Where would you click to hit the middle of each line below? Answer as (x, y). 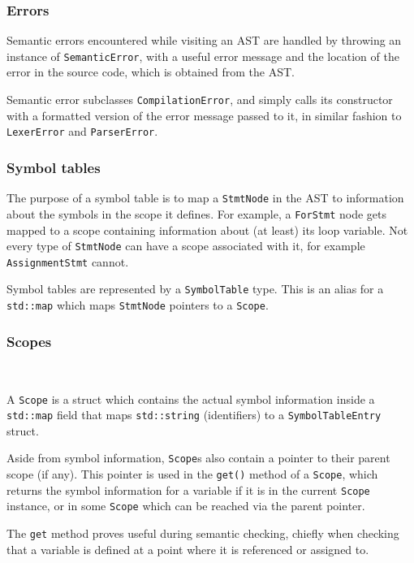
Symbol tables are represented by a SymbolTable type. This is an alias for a (195, 289)
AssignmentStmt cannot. (68, 261)
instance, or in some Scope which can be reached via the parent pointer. (186, 506)
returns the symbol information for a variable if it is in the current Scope (188, 489)
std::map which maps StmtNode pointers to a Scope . (138, 305)
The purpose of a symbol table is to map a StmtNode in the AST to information (205, 198)
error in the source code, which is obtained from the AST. (151, 72)
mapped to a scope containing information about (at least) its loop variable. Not (207, 230)
